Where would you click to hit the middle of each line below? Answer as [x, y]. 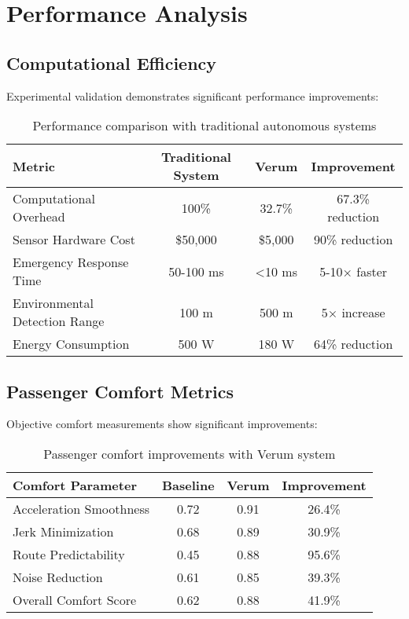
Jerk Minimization [63, 531]
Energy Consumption [71, 344]
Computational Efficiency [112, 62]
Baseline [188, 485]
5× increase [353, 312]
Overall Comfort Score [75, 599]
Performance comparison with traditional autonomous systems [204, 126]
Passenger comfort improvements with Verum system [190, 453]
